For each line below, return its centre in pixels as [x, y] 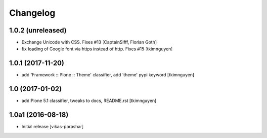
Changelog [32, 13]
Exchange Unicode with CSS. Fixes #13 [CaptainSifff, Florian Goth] [89, 42]
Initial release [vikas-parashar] [53, 127]
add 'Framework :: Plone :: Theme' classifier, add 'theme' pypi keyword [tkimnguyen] [108, 75]
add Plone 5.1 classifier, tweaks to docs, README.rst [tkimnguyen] [89, 101]
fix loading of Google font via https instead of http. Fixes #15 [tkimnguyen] [97, 49]
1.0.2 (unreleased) [38, 30]
